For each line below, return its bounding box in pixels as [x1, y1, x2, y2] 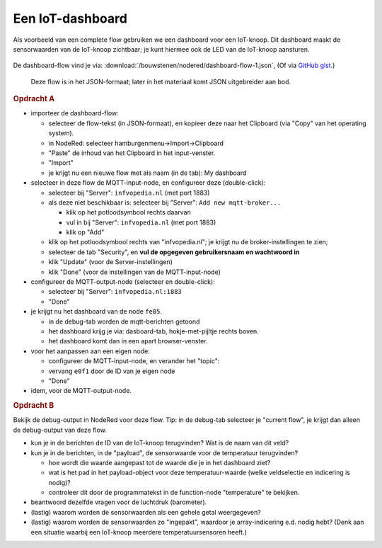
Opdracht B [13, 401, 54, 411]
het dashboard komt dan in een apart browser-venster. [48, 337, 208, 346]
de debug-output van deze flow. [13, 426, 108, 434]
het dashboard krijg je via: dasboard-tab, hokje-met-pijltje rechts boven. [48, 326, 260, 336]
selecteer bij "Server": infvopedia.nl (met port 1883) [48, 188, 210, 197]
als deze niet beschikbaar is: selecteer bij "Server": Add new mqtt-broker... [48, 198, 282, 207]
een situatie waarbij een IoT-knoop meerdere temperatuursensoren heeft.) [30, 527, 248, 536]
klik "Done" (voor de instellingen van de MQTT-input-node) [48, 268, 221, 276]
